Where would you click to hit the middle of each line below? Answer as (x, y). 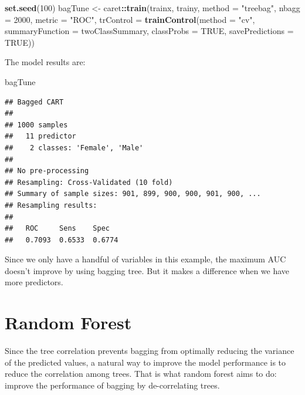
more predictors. (34, 282)
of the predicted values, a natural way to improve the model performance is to (145, 362)
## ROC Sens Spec (57, 229)
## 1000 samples (36, 125)
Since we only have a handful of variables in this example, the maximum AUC (145, 259)
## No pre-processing (47, 171)
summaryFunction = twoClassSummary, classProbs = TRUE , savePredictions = (149, 31)
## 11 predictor (40, 136)
